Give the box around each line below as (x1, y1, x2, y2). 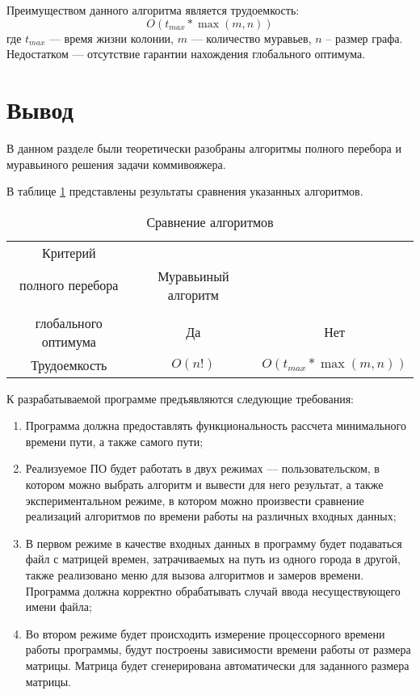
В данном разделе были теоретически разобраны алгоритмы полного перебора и (6, 139, 401, 156)
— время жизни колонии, (48, 29, 174, 46)
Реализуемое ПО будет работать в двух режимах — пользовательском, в (25, 460, 380, 477)
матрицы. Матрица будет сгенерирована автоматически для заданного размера (25, 657, 409, 673)
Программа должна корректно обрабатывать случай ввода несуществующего (25, 582, 401, 599)
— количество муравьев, (191, 29, 312, 46)
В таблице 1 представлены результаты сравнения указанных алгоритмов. (6, 183, 363, 200)
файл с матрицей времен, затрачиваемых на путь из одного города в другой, (25, 550, 401, 567)
